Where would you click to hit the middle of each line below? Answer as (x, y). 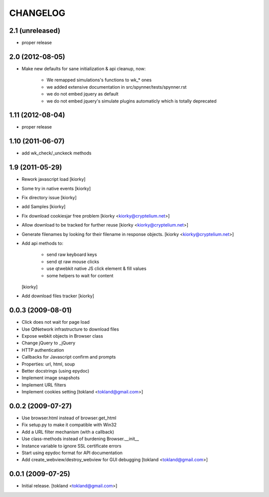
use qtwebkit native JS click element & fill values (96, 268)
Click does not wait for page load (56, 322)
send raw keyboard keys (72, 254)
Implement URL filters (44, 385)
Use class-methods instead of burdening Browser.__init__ (80, 439)
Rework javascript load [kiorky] (54, 179)
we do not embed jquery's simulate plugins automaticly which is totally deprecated (132, 101)
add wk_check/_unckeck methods (57, 153)
